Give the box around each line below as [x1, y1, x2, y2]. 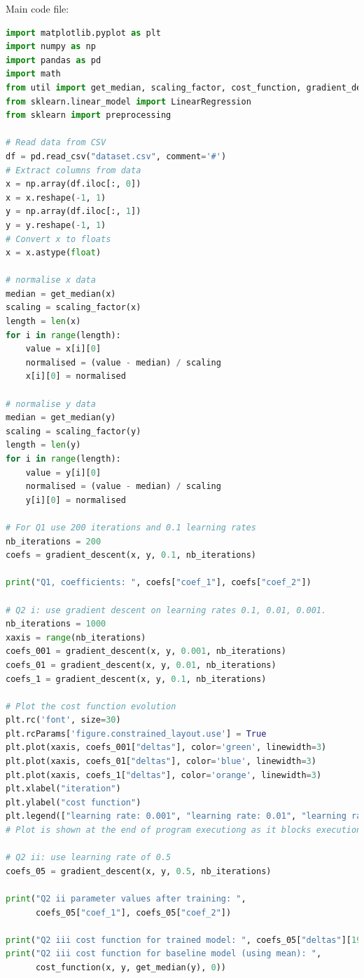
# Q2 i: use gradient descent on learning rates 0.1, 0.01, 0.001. [6, 605, 327, 615]
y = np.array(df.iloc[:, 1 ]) [6, 206, 141, 217]
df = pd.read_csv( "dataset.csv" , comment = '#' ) [6, 151, 227, 161]
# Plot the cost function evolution [6, 701, 176, 711]
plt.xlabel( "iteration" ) [6, 784, 121, 794]
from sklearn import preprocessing [6, 110, 171, 121]
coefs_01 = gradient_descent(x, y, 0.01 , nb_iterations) [6, 659, 276, 670]
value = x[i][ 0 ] [25, 344, 101, 354]
